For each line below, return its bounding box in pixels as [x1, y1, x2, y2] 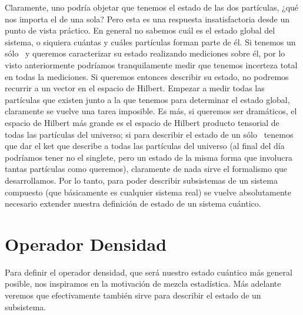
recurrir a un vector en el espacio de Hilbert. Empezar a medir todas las [5, 82, 265, 94]
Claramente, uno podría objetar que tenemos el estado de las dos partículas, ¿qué [5, 1, 299, 13]
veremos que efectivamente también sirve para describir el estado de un [5, 289, 261, 301]
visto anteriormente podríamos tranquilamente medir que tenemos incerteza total [5, 58, 298, 71]
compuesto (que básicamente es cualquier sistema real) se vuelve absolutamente [5, 185, 292, 198]
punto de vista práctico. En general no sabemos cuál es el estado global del [5, 24, 275, 37]
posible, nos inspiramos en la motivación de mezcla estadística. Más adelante [5, 277, 281, 290]
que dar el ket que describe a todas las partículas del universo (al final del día [5, 140, 285, 152]
